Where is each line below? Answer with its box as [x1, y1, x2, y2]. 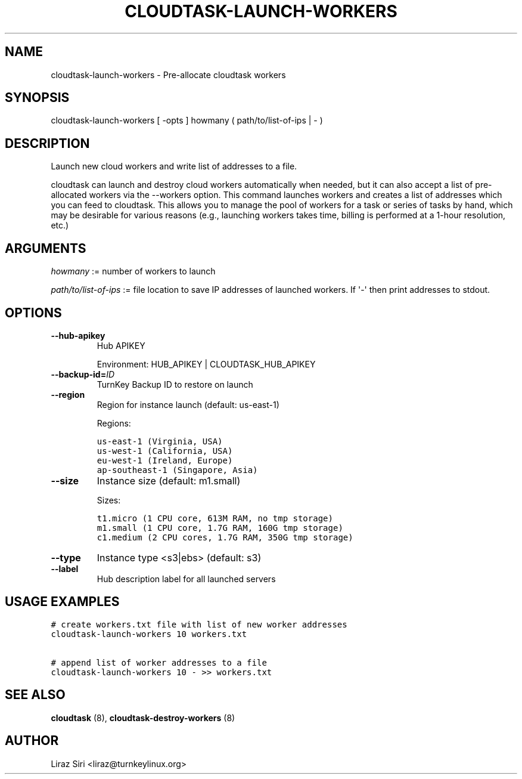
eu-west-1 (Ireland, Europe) [97, 455, 233, 465]
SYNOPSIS [5, 90, 70, 106]
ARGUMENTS [5, 240, 86, 256]
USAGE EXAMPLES [5, 594, 120, 610]
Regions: [97, 418, 131, 428]
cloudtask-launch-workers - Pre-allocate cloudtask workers [51, 69, 286, 80]
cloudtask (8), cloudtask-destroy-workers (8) [51, 712, 235, 723]
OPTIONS [5, 305, 62, 320]
